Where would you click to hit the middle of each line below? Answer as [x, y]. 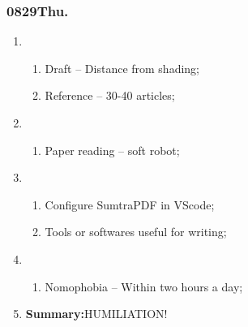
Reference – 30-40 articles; [110, 95]
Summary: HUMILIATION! [96, 314]
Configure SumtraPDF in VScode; [130, 204]
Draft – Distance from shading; [122, 68]
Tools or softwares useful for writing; [136, 232]
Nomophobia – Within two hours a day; [144, 286]
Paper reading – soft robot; [112, 150]
